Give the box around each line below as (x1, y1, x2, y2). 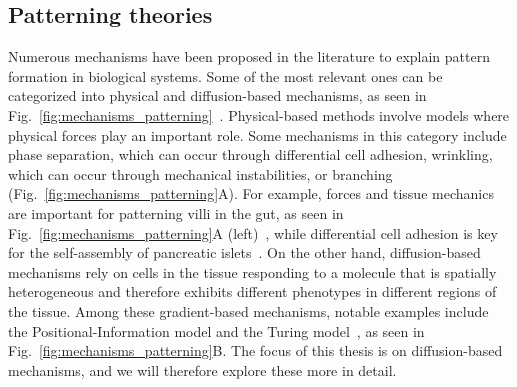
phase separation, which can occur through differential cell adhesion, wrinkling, (8, 144, 493, 165)
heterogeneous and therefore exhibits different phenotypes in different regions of (8, 281, 497, 302)
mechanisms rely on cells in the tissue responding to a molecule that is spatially (8, 261, 497, 282)
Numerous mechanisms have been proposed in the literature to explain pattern (8, 46, 490, 67)
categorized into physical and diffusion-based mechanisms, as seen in (8, 85, 427, 106)
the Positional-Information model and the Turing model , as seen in (8, 320, 425, 341)
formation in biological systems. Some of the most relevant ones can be (8, 65, 443, 86)
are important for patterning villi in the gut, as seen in (8, 202, 344, 223)
